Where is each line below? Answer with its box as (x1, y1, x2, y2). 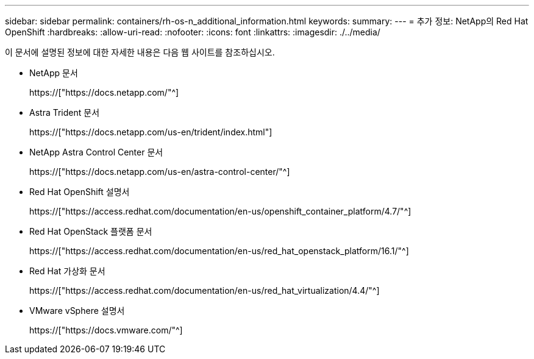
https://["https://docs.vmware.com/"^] (29, 325, 183, 335)
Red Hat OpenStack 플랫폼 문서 (29, 226, 152, 236)
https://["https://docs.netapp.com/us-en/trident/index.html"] (29, 127, 272, 137)
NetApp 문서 (29, 68, 78, 78)
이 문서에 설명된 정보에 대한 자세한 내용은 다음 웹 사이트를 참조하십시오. (5, 47, 275, 57)
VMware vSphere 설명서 (29, 305, 125, 316)
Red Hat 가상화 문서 (29, 266, 105, 276)
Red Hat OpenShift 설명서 (29, 187, 130, 197)
